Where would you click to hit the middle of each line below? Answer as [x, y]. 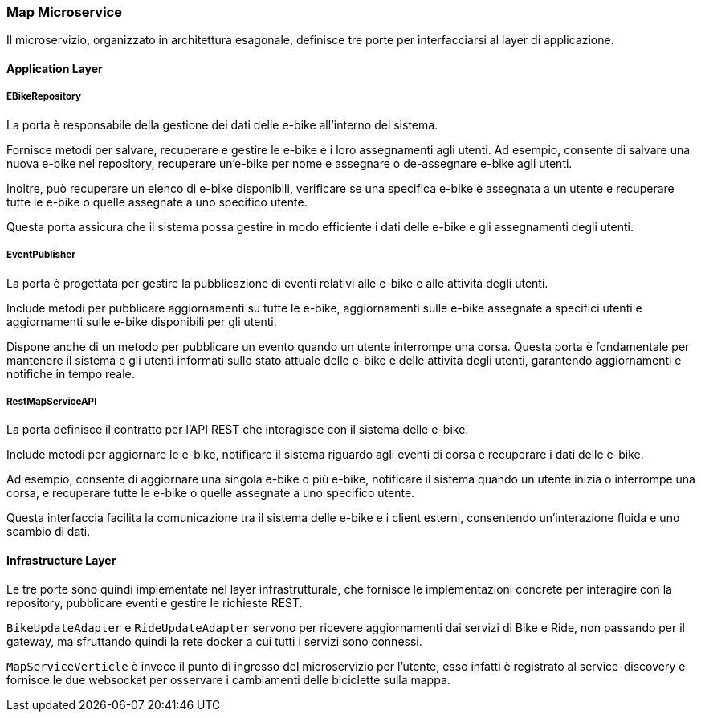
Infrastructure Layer [61, 560]
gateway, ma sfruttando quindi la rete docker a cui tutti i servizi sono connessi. [214, 641]
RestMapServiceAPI [52, 401]
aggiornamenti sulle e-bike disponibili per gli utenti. [142, 321]
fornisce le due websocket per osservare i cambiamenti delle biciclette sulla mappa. [228, 679]
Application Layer [55, 68]
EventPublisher [41, 255]
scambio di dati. [49, 532]
